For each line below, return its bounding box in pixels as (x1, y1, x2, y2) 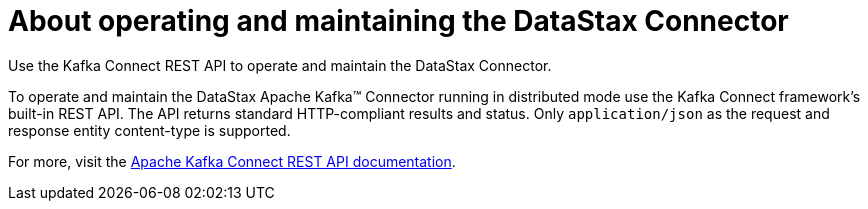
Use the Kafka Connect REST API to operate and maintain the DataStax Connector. (8, 56, 552, 74)
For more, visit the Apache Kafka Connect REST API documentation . (8, 152, 456, 170)
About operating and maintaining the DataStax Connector (8, 4, 789, 38)
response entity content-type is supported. (8, 121, 291, 139)
